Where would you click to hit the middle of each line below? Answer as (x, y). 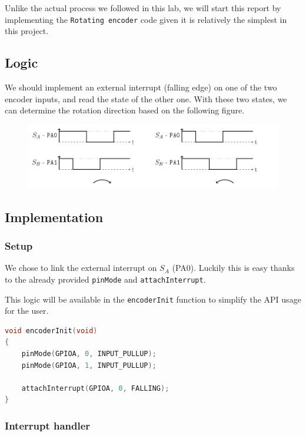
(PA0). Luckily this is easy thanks (233, 268)
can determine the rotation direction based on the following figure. (125, 110)
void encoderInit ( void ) (51, 331)
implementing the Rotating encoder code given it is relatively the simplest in (146, 19)
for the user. (27, 311)
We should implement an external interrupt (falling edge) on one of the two (141, 87)
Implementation (54, 217)
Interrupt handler (48, 425)
